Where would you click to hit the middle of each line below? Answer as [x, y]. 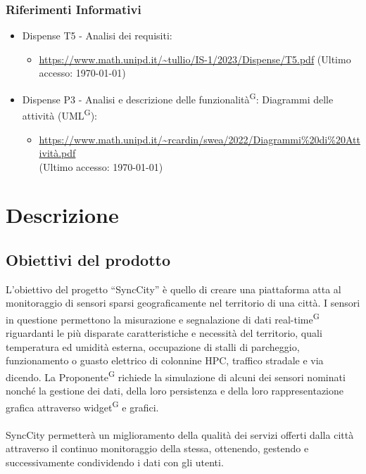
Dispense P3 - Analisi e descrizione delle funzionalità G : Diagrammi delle [178, 98]
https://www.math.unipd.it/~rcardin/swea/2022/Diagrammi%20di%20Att [200, 139]
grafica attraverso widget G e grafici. [82, 406]
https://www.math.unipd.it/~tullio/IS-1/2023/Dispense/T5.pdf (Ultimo [195, 59]
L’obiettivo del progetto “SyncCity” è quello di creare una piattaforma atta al [173, 289]
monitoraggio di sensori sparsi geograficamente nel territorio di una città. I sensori [183, 303]
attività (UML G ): [60, 114]
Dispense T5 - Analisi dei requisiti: [97, 36]
